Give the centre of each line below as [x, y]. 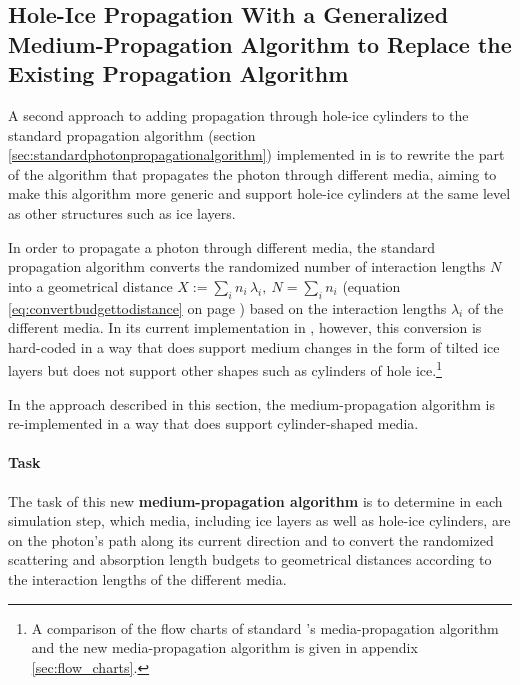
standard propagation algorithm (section [132, 134]
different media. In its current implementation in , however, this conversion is [245, 327]
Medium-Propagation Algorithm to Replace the [260, 43]
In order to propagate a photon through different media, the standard [221, 246]
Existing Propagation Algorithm [178, 73]
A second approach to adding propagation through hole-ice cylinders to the [238, 114]
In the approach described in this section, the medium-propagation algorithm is [251, 403]
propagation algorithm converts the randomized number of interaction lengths [247, 266]
